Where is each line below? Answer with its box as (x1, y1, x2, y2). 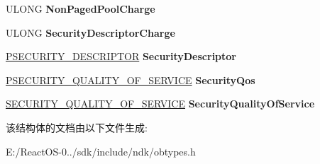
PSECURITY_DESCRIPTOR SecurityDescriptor (6, 49, 236, 64)
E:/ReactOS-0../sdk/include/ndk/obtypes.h (6, 143, 196, 158)
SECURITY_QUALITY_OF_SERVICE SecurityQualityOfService (6, 96, 315, 111)
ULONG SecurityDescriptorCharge (6, 25, 175, 40)
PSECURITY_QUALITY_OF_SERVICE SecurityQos (6, 72, 255, 87)
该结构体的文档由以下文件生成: (6, 119, 148, 134)
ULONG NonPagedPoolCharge (6, 1, 155, 16)
